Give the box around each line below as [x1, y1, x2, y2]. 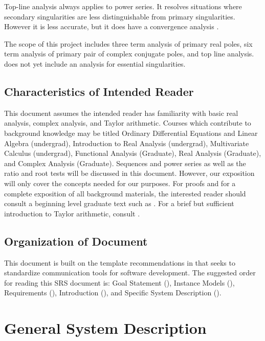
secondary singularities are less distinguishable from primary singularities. [4, 11, 235, 22]
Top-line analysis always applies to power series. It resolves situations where [4, 1, 242, 11]
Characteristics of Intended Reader [4, 83, 194, 99]
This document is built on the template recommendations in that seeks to [4, 257, 235, 268]
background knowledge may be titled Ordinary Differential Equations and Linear [4, 127, 258, 138]
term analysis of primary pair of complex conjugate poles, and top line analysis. [4, 48, 254, 59]
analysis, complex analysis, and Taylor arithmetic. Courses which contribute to [4, 117, 251, 128]
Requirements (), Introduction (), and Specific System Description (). [4, 287, 222, 298]
